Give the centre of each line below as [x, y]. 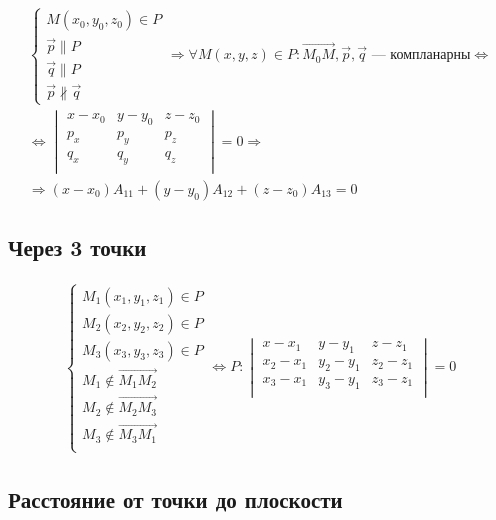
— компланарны [421, 55]
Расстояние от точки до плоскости [175, 499]
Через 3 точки [77, 247]
